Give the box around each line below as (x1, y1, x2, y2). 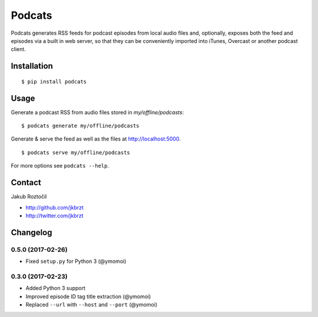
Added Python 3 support (25, 285, 85, 292)
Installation (11, 61, 53, 71)
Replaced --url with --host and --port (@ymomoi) (25, 301, 158, 308)
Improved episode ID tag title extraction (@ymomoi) (25, 293, 151, 300)
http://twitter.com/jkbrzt (25, 212, 84, 219)
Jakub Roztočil (11, 193, 47, 200)
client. (11, 46, 26, 53)
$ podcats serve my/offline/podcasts (21, 149, 131, 156)
